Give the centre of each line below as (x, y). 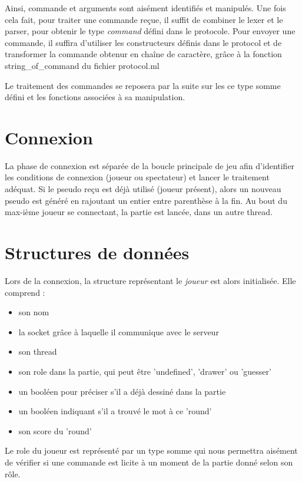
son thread (38, 351)
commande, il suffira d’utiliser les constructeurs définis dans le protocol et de (143, 42)
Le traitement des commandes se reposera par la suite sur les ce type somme (143, 85)
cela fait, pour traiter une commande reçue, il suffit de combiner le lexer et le (144, 19)
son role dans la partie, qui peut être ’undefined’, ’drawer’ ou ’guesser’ (145, 371)
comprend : (25, 292)
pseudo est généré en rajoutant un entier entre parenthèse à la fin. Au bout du (146, 200)
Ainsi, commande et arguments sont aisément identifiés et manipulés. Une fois (145, 8)
